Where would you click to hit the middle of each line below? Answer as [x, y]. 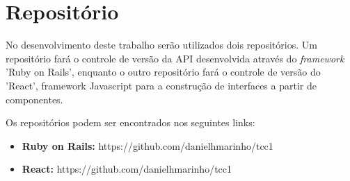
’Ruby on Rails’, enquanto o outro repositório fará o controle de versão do [163, 72]
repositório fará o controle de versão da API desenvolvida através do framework [175, 58]
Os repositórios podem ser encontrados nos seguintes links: [130, 122]
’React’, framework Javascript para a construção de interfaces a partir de [161, 85]
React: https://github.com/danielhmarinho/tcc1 [127, 169]
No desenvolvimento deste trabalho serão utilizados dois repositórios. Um [161, 45]
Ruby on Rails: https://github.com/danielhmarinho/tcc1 [148, 145]
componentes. [34, 99]
